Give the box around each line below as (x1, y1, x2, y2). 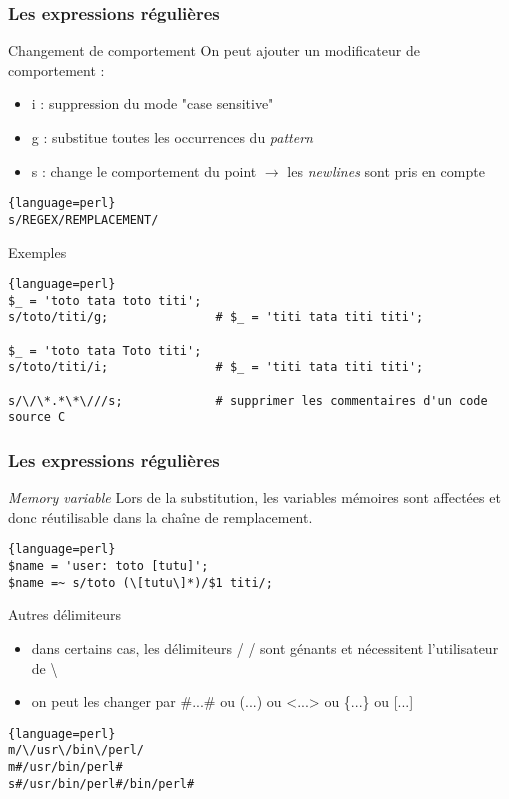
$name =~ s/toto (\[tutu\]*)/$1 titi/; (8, 575, 273, 590)
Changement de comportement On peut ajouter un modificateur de (8, 40, 420, 61)
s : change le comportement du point (31, 160, 257, 181)
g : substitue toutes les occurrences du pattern (31, 127, 313, 147)
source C (8, 410, 66, 425)
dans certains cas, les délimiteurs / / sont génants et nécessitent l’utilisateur (31, 637, 499, 658)
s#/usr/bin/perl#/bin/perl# (8, 776, 195, 791)
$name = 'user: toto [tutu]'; (8, 559, 209, 574)
